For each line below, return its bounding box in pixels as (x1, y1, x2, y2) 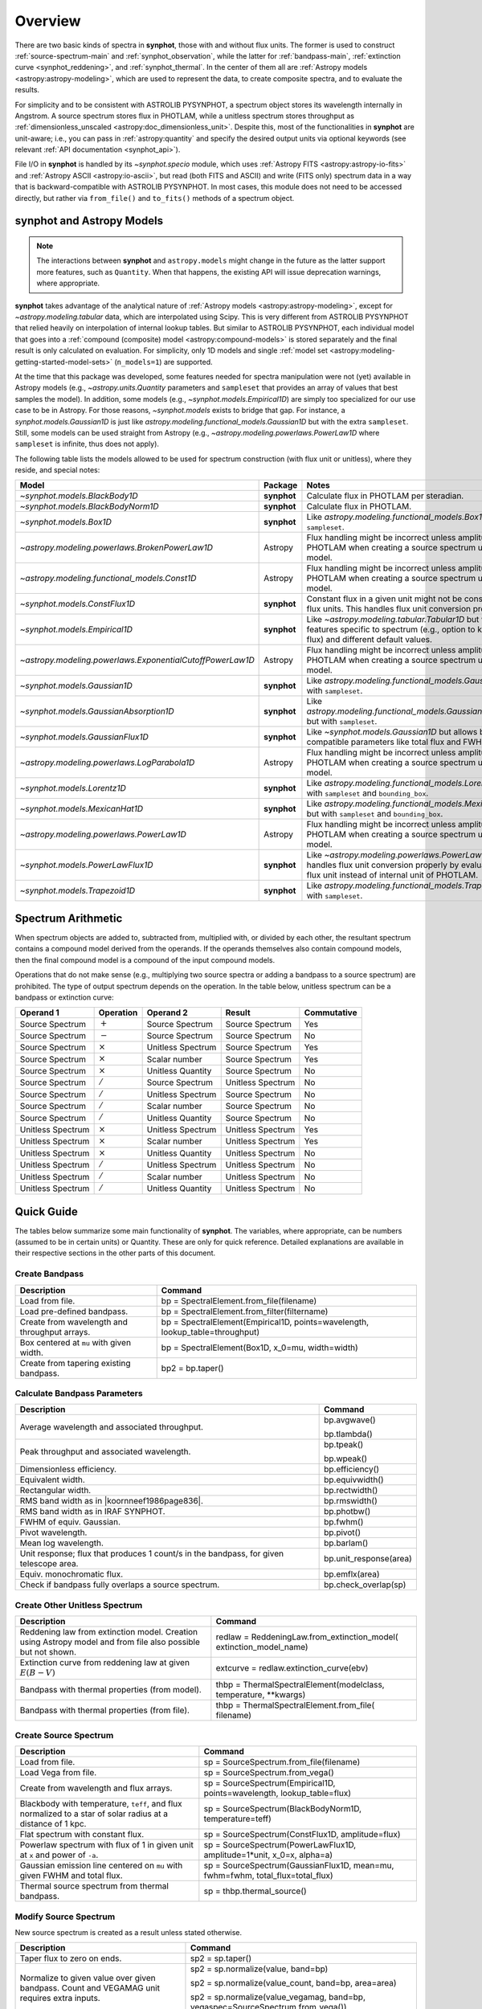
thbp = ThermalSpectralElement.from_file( (215, 1700, 375, 1711)
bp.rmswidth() (324, 1495, 378, 1507)
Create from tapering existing (19, 1357, 131, 1369)
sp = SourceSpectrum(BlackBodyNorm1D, (203, 1803, 361, 1815)
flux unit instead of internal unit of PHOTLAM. (306, 869, 479, 881)
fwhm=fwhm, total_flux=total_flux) (203, 1870, 333, 1881)
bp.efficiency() (324, 1463, 380, 1475)
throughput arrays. (19, 1326, 91, 1337)
